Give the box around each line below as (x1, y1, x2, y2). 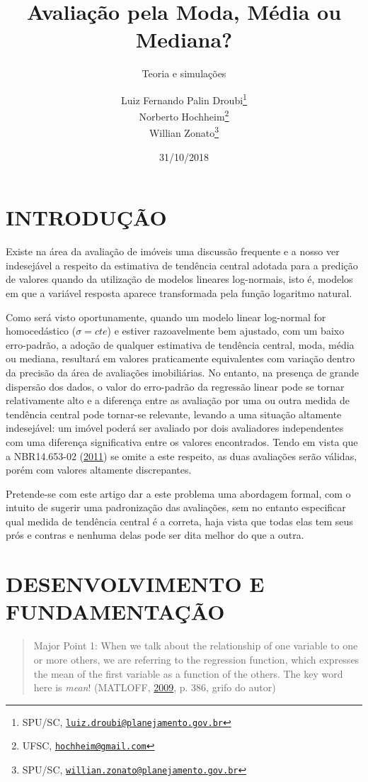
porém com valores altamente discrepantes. (6, 462, 192, 477)
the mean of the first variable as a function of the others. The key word (33, 666, 343, 681)
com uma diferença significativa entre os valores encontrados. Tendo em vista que (6, 434, 358, 449)
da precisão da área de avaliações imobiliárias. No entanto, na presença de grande (6, 364, 360, 379)
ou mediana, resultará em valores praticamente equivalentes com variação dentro (6, 351, 355, 366)
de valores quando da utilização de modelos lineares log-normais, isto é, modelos (6, 272, 353, 286)
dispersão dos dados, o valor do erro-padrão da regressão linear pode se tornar (6, 379, 345, 393)
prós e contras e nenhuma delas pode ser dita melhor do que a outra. (6, 527, 304, 542)
